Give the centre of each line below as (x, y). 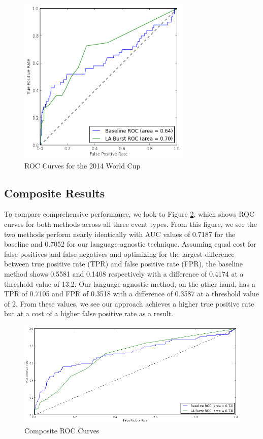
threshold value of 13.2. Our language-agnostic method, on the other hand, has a (130, 283)
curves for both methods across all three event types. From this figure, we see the (130, 224)
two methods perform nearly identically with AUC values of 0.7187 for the (120, 234)
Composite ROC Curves (62, 430)
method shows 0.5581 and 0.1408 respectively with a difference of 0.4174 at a (124, 273)
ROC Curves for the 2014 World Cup (83, 165)
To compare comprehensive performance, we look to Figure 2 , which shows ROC (129, 214)
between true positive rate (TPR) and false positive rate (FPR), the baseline (123, 264)
